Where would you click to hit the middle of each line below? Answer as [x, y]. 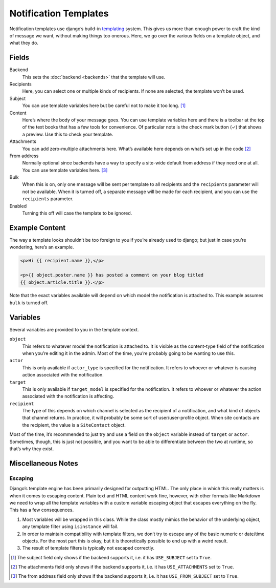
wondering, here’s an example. [42, 247]
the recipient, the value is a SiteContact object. [74, 425]
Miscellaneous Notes [44, 463]
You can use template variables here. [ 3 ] [65, 170]
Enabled [18, 206]
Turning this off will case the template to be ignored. [77, 213]
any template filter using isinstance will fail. [70, 527]
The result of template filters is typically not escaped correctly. [88, 548]
